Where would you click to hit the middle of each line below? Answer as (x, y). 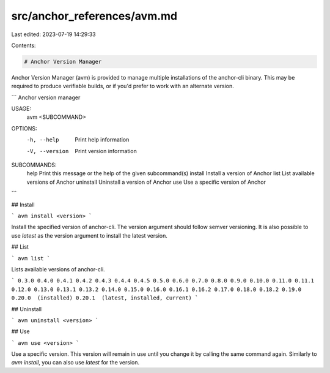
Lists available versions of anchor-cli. (58, 269)
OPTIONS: (24, 128)
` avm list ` (31, 258)
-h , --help (43, 140)
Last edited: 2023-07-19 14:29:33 (53, 34)
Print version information (106, 151)
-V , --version (48, 151)
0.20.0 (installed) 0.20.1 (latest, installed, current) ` (105, 298)
